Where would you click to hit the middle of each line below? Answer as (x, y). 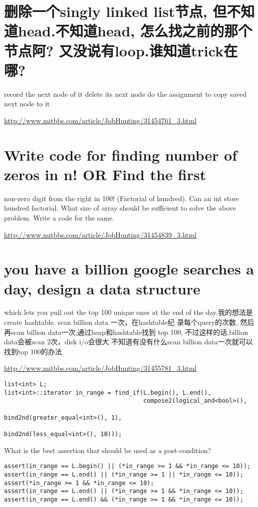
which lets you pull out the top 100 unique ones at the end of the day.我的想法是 (129, 312)
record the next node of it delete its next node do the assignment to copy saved (126, 94)
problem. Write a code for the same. (59, 217)
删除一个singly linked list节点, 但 (116, 11)
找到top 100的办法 (33, 351)
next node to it (27, 104)
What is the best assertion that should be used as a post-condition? (108, 450)
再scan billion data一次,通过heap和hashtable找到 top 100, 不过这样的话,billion (126, 332)
